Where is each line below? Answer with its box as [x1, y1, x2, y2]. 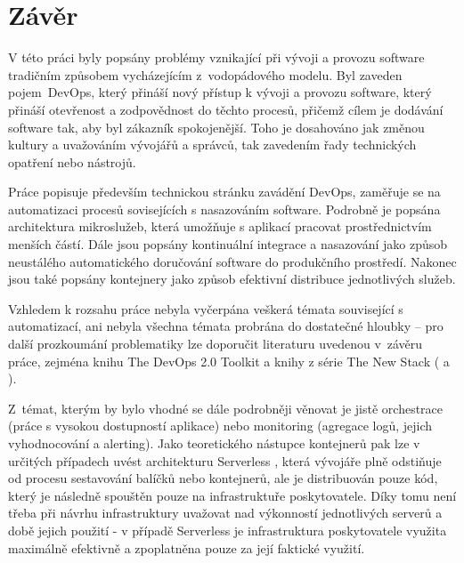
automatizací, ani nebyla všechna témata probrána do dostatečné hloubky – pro [8, 317, 444, 335]
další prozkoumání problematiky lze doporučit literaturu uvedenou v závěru [8, 334, 423, 353]
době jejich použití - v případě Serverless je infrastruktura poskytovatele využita [8, 520, 447, 539]
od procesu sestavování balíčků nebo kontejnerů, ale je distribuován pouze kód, [8, 469, 438, 487]
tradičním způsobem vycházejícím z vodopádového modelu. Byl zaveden [8, 65, 403, 84]
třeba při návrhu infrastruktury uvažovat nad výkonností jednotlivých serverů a [8, 503, 443, 522]
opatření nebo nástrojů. [8, 152, 136, 171]
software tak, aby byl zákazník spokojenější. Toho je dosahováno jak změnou [8, 117, 425, 136]
